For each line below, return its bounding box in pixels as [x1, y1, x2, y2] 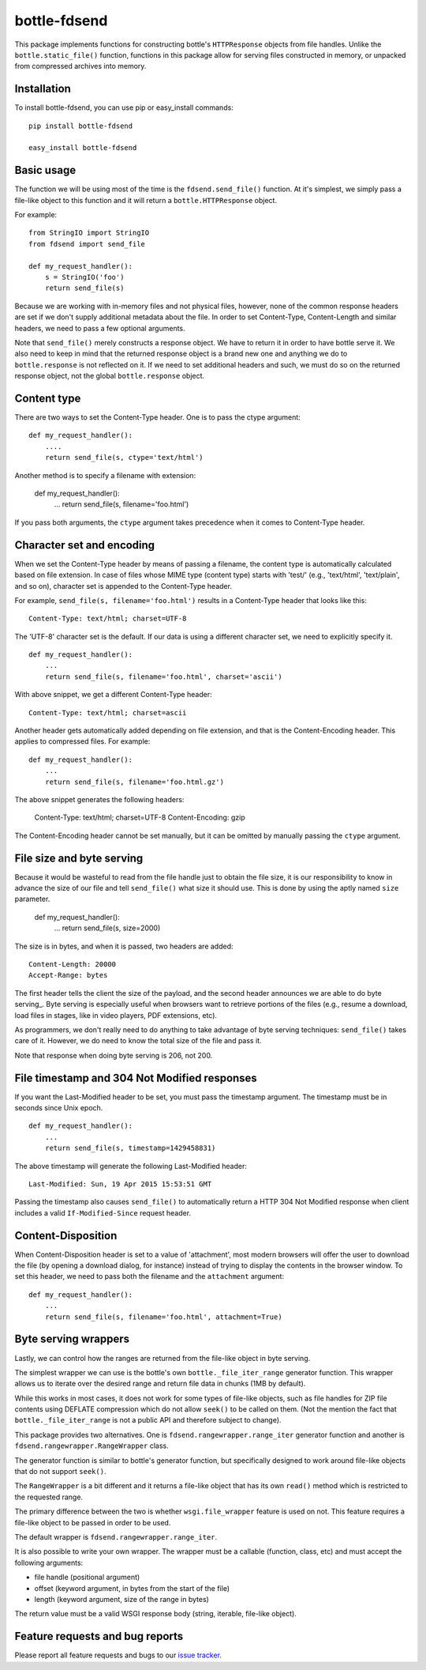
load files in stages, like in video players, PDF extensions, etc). [14, 1010, 217, 1020]
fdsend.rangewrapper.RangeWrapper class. [14, 1441, 169, 1450]
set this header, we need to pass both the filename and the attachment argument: [14, 1272, 284, 1281]
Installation [14, 82, 71, 96]
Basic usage [14, 164, 77, 177]
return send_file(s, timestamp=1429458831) [44, 1144, 216, 1153]
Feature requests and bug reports [14, 1630, 184, 1643]
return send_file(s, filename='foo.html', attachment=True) [44, 1312, 283, 1321]
